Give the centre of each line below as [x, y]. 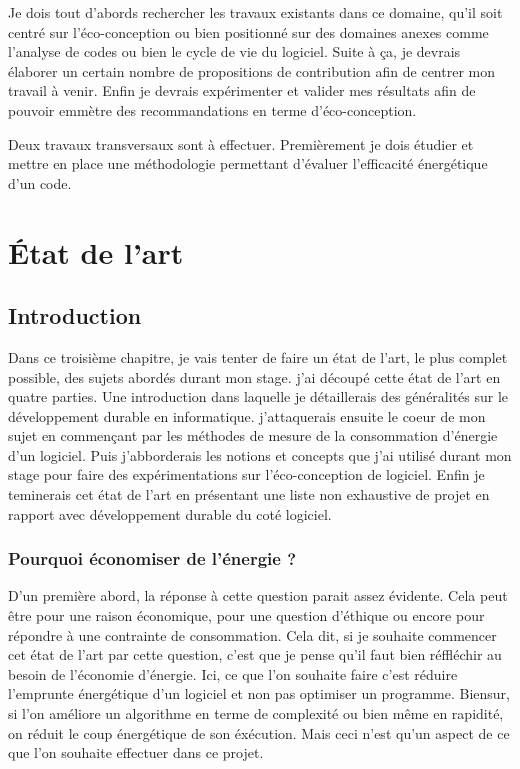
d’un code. [40, 182]
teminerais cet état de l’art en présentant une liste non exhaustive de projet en [249, 494]
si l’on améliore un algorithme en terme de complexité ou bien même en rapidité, [256, 713]
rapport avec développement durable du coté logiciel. [170, 513]
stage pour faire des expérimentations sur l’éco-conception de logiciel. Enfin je [246, 474]
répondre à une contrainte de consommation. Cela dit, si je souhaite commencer [252, 634]
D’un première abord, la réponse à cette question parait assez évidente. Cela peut [258, 595]
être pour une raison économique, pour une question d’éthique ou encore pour [246, 615]
